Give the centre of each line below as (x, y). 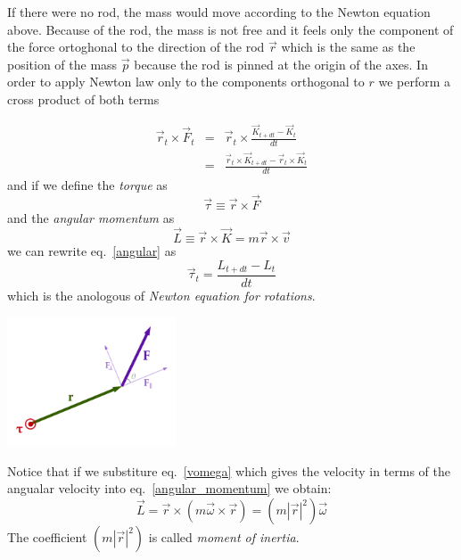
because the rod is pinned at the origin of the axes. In (281, 64)
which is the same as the (348, 47)
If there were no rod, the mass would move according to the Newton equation (219, 12)
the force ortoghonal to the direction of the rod (136, 47)
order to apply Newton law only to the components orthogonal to (186, 82)
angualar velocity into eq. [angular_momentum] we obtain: (169, 488)
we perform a (414, 82)
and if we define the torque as (87, 185)
